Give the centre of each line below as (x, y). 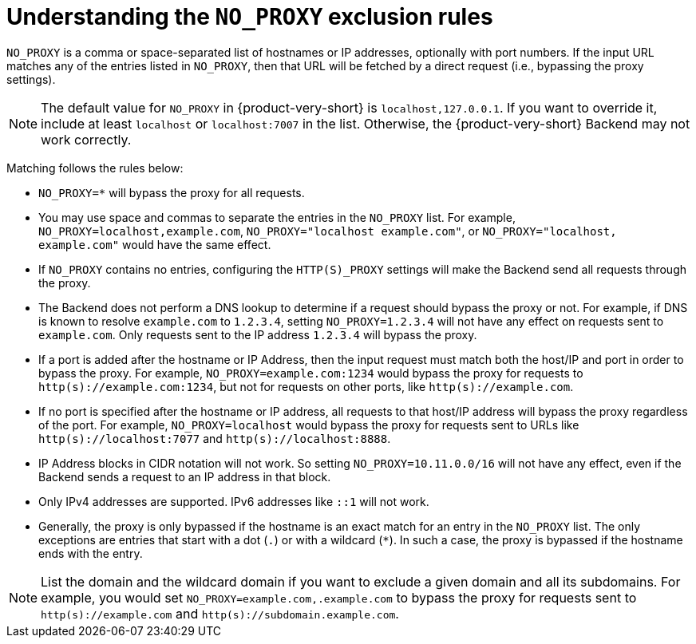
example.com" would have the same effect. (155, 244)
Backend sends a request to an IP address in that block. (185, 476)
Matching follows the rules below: (95, 168)
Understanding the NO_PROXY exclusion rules (250, 17)
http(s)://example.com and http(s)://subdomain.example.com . (220, 613)
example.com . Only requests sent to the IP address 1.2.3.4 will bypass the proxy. (258, 334)
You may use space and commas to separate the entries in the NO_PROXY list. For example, (277, 217)
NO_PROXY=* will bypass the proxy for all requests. (172, 192)
